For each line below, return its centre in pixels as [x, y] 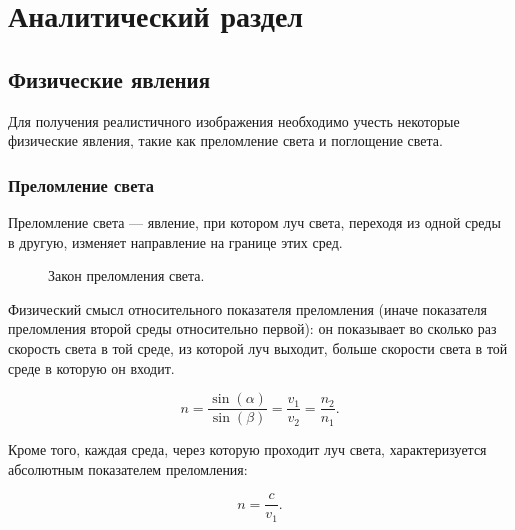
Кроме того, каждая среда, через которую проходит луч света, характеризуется [247, 449]
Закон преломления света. [126, 275]
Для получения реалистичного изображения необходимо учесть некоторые [234, 120]
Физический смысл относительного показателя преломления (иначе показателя [248, 308]
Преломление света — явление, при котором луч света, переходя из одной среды [254, 221]
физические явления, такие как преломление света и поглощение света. [225, 140]
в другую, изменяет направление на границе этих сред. [175, 241]
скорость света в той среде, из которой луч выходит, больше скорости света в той [258, 347]
